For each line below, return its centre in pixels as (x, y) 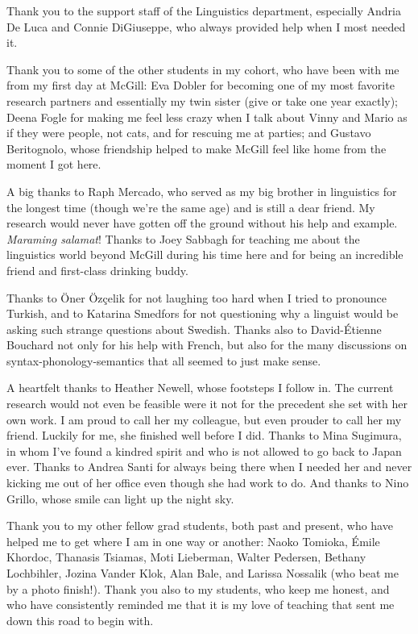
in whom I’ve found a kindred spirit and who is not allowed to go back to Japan (204, 450)
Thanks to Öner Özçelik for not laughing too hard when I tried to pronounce (197, 297)
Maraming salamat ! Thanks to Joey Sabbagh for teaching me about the (183, 238)
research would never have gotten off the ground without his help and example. (202, 223)
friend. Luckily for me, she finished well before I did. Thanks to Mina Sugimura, (204, 435)
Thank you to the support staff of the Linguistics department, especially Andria (204, 10)
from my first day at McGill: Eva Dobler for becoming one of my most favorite (201, 85)
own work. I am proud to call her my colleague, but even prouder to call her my (204, 419)
